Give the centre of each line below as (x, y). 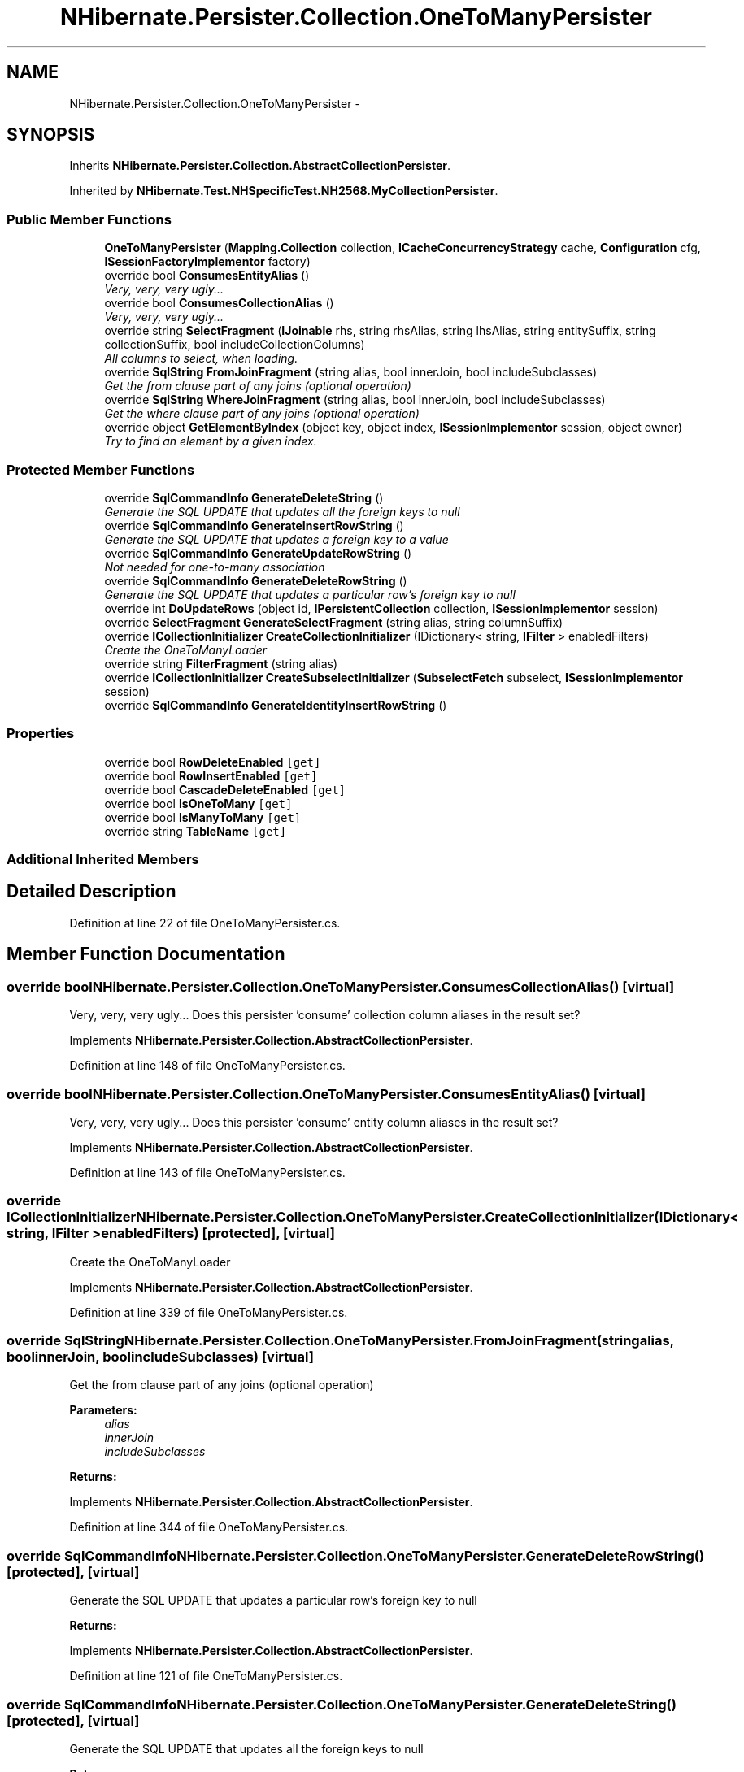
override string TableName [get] (196, 831)
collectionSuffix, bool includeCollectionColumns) (235, 345)
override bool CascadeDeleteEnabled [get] (225, 789)
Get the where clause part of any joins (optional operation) (262, 414)
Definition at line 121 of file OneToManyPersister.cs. (206, 1676)
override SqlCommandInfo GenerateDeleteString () (244, 497)
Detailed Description (91, 892)
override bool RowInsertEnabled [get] (211, 775)
